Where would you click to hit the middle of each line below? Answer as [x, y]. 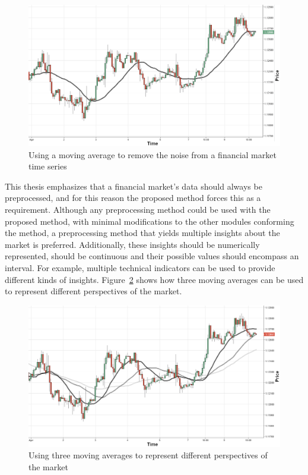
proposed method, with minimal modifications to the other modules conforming [150, 221]
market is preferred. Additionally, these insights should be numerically [132, 244]
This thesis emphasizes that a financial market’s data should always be [134, 186]
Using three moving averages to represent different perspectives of [148, 455]
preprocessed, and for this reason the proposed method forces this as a [133, 198]
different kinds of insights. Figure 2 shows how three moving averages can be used [154, 279]
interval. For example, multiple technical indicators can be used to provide [140, 268]
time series [48, 166]
